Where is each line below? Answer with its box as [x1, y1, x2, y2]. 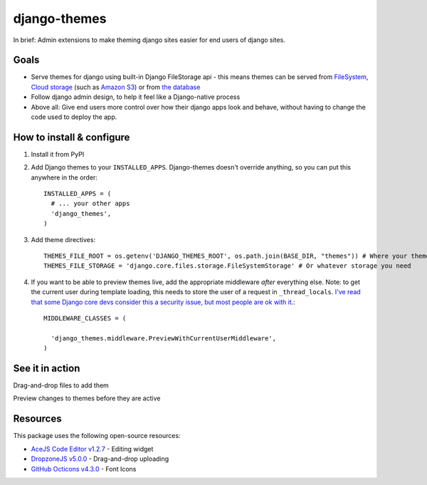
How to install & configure [13, 131, 130, 143]
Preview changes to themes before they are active [13, 394, 161, 402]
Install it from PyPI [31, 150, 85, 158]
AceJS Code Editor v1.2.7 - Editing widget [31, 444, 154, 453]
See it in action [13, 362, 80, 374]
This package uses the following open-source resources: [13, 432, 181, 440]
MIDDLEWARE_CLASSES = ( [43, 314, 127, 322]
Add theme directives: [31, 235, 96, 244]
